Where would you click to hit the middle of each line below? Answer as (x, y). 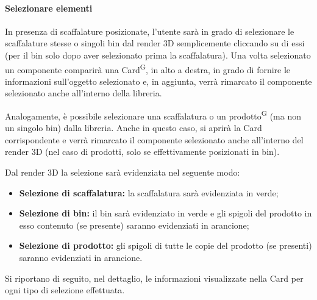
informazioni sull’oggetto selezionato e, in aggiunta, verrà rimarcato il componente (158, 81)
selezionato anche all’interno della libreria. (84, 93)
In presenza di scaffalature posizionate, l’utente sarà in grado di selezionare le (150, 31)
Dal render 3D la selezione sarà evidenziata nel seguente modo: (123, 172)
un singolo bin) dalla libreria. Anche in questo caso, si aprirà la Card (134, 128)
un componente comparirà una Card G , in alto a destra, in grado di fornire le (148, 68)
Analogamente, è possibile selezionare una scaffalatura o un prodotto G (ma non (153, 115)
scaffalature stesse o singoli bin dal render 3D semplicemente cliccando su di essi (155, 43)
